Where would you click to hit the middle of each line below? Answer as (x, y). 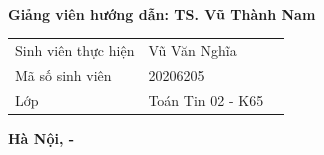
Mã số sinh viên (63, 74)
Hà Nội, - (41, 137)
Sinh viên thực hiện (75, 50)
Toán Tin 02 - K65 (206, 99)
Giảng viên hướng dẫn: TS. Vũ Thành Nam (162, 13)
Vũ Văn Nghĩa (192, 50)
